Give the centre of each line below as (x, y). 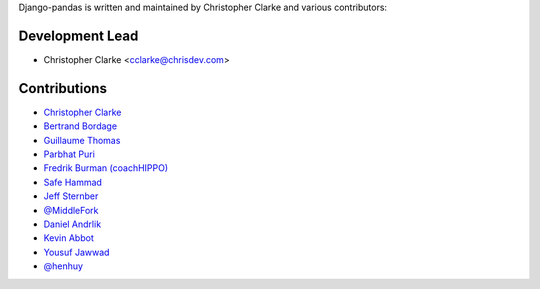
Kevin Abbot (68, 238)
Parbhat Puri (69, 154)
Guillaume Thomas (82, 140)
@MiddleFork (71, 210)
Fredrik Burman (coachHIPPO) (106, 168)
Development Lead (78, 35)
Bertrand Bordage (80, 126)
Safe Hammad (72, 182)
